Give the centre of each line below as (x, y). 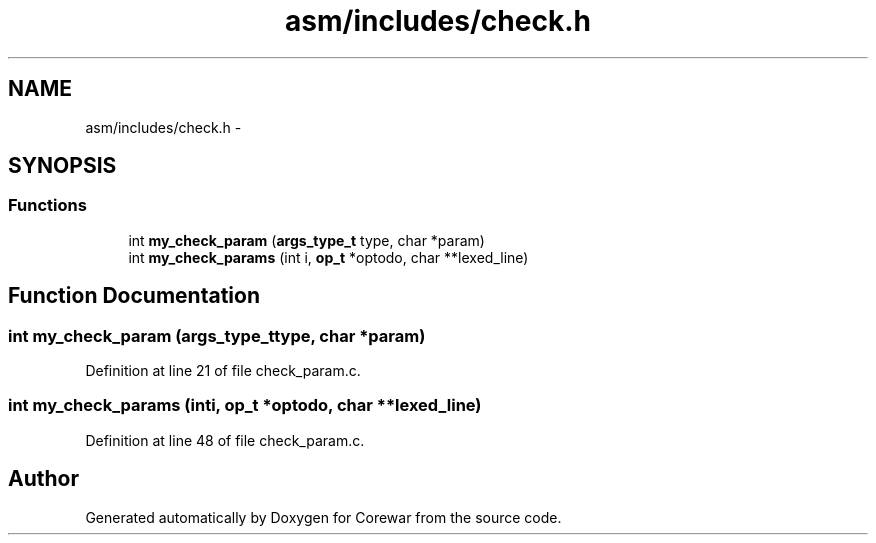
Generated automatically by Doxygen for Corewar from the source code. (323, 517)
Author (43, 479)
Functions (47, 205)
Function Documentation (134, 296)
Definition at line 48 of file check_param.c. (225, 440)
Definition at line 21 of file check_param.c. (223, 371)
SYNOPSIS (62, 166)
